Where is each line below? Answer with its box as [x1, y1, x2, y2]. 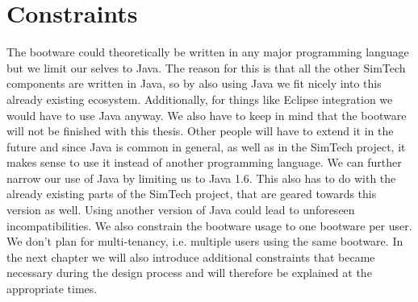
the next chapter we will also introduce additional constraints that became [6, 248, 375, 265]
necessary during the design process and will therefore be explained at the [6, 264, 372, 281]
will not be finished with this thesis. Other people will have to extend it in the [6, 122, 394, 139]
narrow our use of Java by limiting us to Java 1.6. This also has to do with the [6, 169, 396, 186]
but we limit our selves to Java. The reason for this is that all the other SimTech [6, 59, 406, 76]
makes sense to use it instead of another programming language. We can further [6, 154, 402, 171]
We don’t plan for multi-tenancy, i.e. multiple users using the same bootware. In [6, 233, 403, 250]
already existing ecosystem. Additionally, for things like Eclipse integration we [6, 90, 393, 107]
